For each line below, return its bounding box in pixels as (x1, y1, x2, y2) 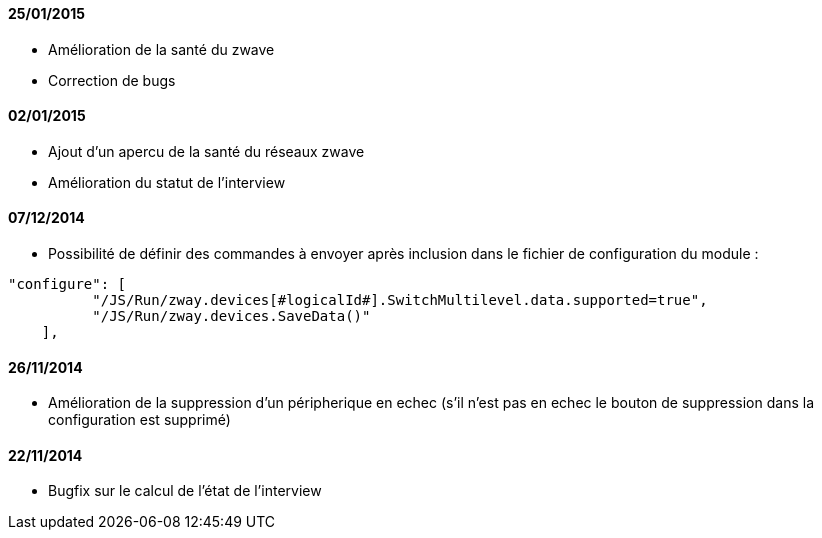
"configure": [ (8, 276, 127, 293)
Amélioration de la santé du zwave (48, 40, 275, 58)
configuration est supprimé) (48, 411, 231, 429)
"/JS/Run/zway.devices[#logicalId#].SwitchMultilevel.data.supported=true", (92, 292, 708, 309)
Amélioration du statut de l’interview (48, 173, 286, 191)
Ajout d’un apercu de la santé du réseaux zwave (48, 142, 365, 160)
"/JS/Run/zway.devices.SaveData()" (92, 308, 371, 325)
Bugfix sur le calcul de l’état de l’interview (48, 482, 322, 500)
